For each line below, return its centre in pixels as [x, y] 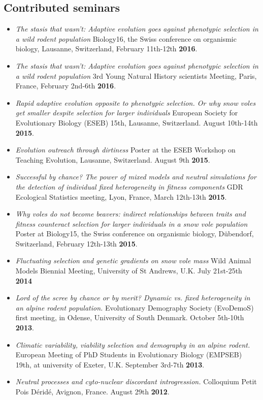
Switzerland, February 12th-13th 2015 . [76, 243]
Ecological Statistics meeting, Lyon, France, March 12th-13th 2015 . [121, 196]
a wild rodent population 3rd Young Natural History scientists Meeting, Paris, [136, 75]
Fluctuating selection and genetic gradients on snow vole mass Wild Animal [133, 260]
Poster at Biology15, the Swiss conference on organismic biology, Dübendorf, [135, 234]
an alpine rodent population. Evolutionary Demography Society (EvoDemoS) [135, 307]
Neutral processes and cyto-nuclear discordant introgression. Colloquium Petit [136, 381]
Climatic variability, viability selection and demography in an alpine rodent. [133, 344]
